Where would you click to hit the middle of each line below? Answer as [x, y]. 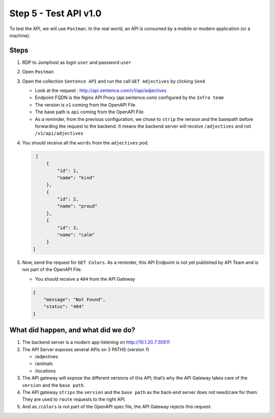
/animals [44, 364]
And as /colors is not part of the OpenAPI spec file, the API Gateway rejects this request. [117, 406]
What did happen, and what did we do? [72, 330]
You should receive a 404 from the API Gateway [85, 279]
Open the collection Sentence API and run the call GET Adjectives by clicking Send [114, 81]
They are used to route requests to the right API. [74, 399]
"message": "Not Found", [75, 299]
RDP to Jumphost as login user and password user [77, 62]
